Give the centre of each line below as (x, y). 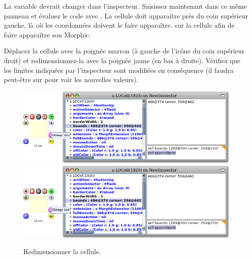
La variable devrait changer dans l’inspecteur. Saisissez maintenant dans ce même (126, 6)
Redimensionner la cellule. (62, 251)
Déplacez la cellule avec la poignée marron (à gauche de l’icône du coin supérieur (124, 51)
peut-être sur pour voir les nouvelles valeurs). (71, 79)
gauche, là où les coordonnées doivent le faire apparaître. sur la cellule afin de (119, 25)
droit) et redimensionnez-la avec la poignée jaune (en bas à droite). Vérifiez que (122, 60)
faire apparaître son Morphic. (48, 34)
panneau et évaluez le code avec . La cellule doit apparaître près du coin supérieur (126, 15)
